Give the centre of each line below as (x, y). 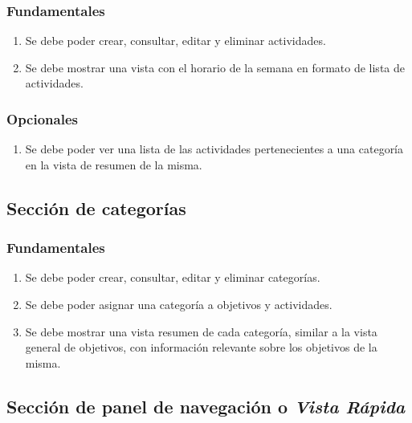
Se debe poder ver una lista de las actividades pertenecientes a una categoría (214, 149)
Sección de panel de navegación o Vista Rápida (206, 406)
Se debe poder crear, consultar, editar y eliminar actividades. (175, 41)
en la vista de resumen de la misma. (114, 164)
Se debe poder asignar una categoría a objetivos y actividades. (179, 304)
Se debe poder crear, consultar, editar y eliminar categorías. (173, 277)
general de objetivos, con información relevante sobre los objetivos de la (201, 347)
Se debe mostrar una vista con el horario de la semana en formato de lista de (215, 67)
